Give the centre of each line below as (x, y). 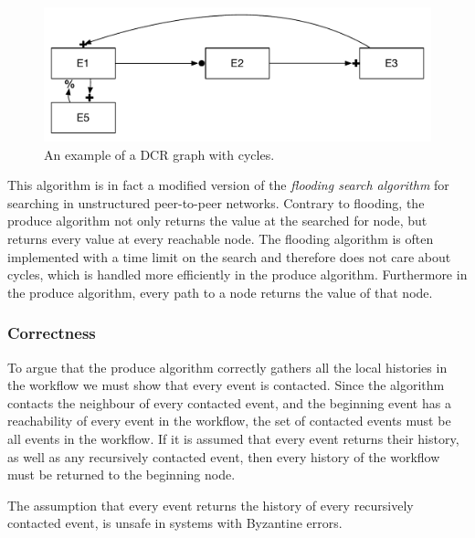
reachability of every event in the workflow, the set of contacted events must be (229, 421)
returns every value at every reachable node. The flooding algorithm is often (221, 238)
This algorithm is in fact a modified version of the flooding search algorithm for (228, 185)
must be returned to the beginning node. (121, 475)
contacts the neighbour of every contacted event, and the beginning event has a (229, 402)
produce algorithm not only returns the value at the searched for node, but (217, 221)
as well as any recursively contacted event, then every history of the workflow (224, 456)
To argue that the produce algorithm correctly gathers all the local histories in (227, 367)
